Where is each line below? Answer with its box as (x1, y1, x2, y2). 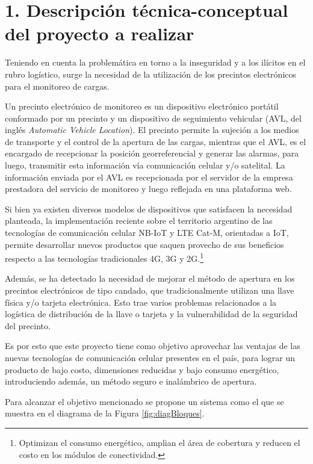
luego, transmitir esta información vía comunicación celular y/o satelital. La (5, 159, 285, 172)
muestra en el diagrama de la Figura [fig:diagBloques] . (5, 407, 205, 419)
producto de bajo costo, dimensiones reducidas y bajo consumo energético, (5, 363, 279, 376)
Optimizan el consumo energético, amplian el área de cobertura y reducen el (19, 436, 300, 448)
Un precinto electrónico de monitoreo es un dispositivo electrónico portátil (5, 100, 279, 113)
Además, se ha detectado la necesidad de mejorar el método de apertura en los (5, 272, 295, 285)
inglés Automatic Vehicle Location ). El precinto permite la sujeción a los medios (5, 123, 299, 136)
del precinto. (5, 319, 51, 332)
